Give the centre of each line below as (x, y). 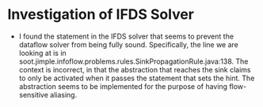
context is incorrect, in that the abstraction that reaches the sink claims (135, 69)
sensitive (34, 94)
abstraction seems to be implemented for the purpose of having (123, 86)
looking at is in (42, 53)
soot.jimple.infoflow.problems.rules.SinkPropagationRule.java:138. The (133, 61)
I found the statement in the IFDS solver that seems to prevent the (126, 36)
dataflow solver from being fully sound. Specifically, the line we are (129, 44)
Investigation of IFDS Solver (101, 15)
